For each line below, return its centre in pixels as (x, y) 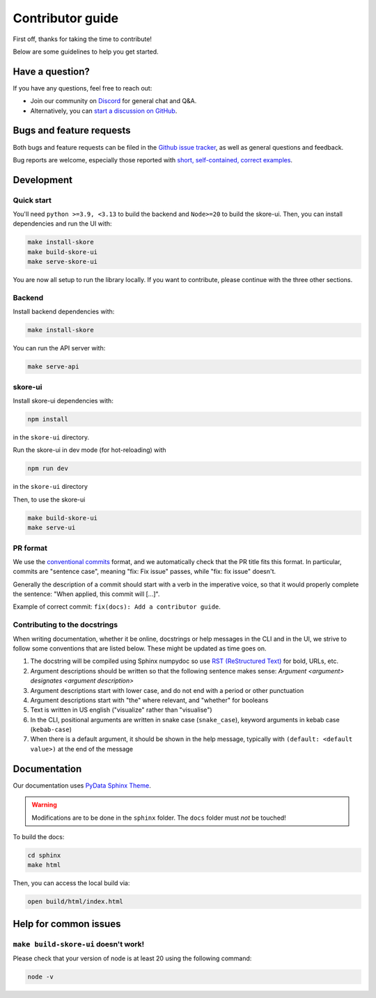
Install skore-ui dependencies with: (63, 401)
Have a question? (52, 71)
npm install (48, 419)
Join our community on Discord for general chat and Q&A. (113, 101)
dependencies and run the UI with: (62, 224)
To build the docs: (39, 836)
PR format (30, 548)
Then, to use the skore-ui (49, 499)
